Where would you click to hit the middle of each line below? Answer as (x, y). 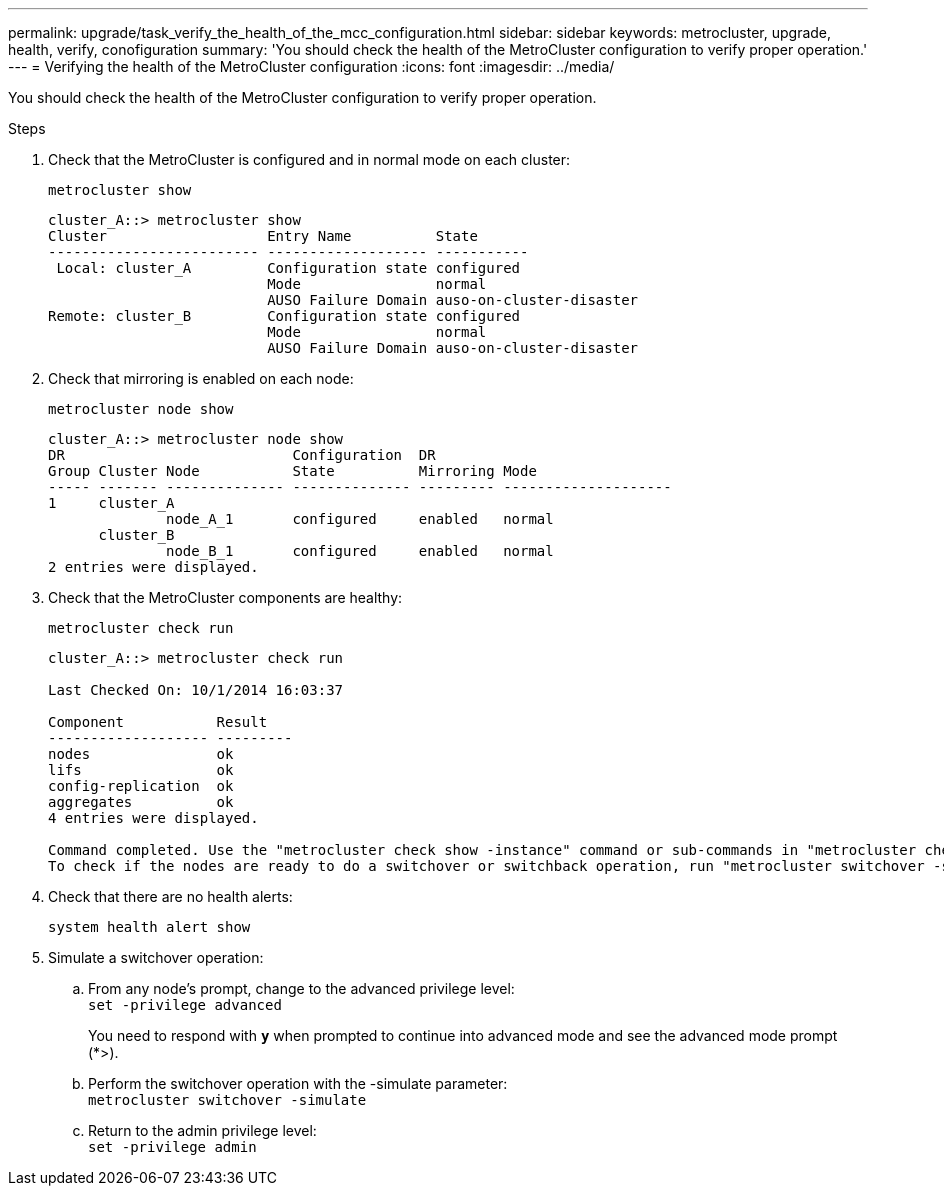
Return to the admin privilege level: (202, 1130)
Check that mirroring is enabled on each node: (201, 378)
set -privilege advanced (185, 1005)
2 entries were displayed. (153, 567)
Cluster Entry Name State (263, 236)
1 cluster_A (111, 503)
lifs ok (141, 770)
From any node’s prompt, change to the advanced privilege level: (301, 988)
